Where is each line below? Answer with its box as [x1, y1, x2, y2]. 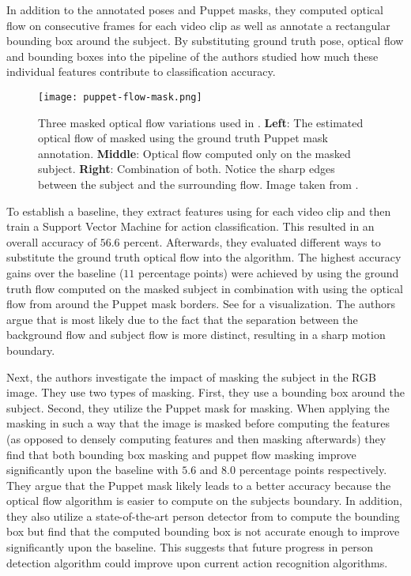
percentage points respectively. [239, 461, 387, 478]
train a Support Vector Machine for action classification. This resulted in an [6, 218, 375, 235]
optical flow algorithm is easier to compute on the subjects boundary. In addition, [6, 492, 402, 509]
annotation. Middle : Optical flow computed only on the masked [38, 145, 351, 161]
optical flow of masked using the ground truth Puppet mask [38, 130, 328, 146]
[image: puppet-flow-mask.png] [38, 91, 202, 103]
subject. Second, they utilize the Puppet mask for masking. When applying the [6, 399, 390, 416]
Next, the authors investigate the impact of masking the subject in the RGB [6, 368, 376, 385]
